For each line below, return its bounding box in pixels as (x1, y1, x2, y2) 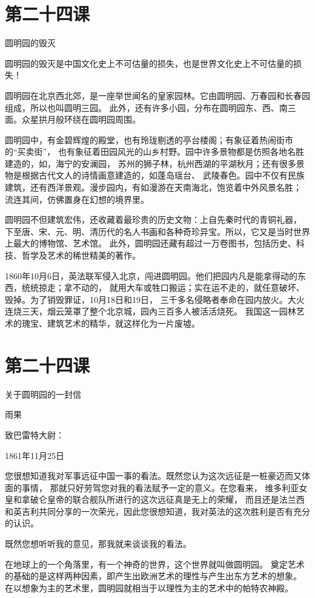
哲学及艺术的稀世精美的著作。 (21, 249, 141, 262)
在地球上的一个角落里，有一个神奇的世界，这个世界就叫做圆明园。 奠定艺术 (5, 557, 305, 570)
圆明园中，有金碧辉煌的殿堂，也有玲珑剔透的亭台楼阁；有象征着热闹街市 (5, 133, 293, 146)
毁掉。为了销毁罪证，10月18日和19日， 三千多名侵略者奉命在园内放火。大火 (5, 293, 305, 305)
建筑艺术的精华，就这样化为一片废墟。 (47, 317, 200, 329)
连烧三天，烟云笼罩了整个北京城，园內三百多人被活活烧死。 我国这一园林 (5, 305, 296, 318)
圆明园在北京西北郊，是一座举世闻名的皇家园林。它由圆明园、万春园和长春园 (5, 89, 310, 101)
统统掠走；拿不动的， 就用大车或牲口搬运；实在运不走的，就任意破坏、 (21, 281, 305, 294)
